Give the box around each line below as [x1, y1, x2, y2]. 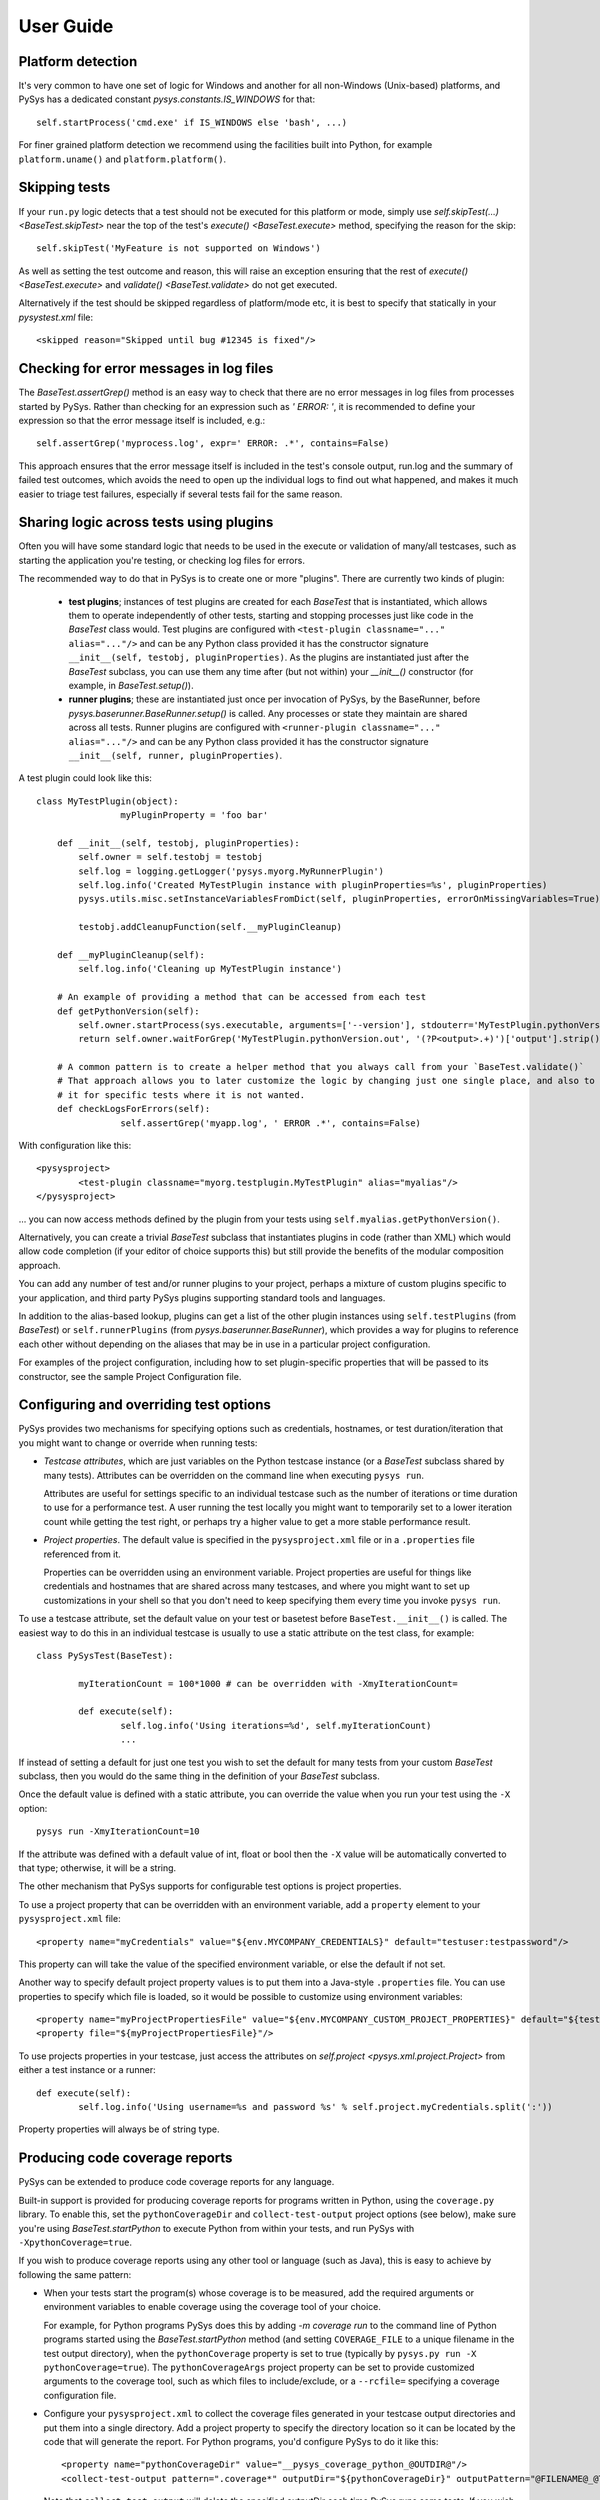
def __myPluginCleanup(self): [56, 949, 205, 960]
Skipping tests [18, 179, 111, 196]
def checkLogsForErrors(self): [56, 1103, 211, 1115]
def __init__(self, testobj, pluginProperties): [56, 837, 300, 849]
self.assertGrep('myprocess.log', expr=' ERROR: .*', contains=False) [36, 438, 390, 449]
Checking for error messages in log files [18, 360, 274, 377]
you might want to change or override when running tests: [18, 1436, 258, 1449]
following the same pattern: [18, 2268, 132, 2280]
